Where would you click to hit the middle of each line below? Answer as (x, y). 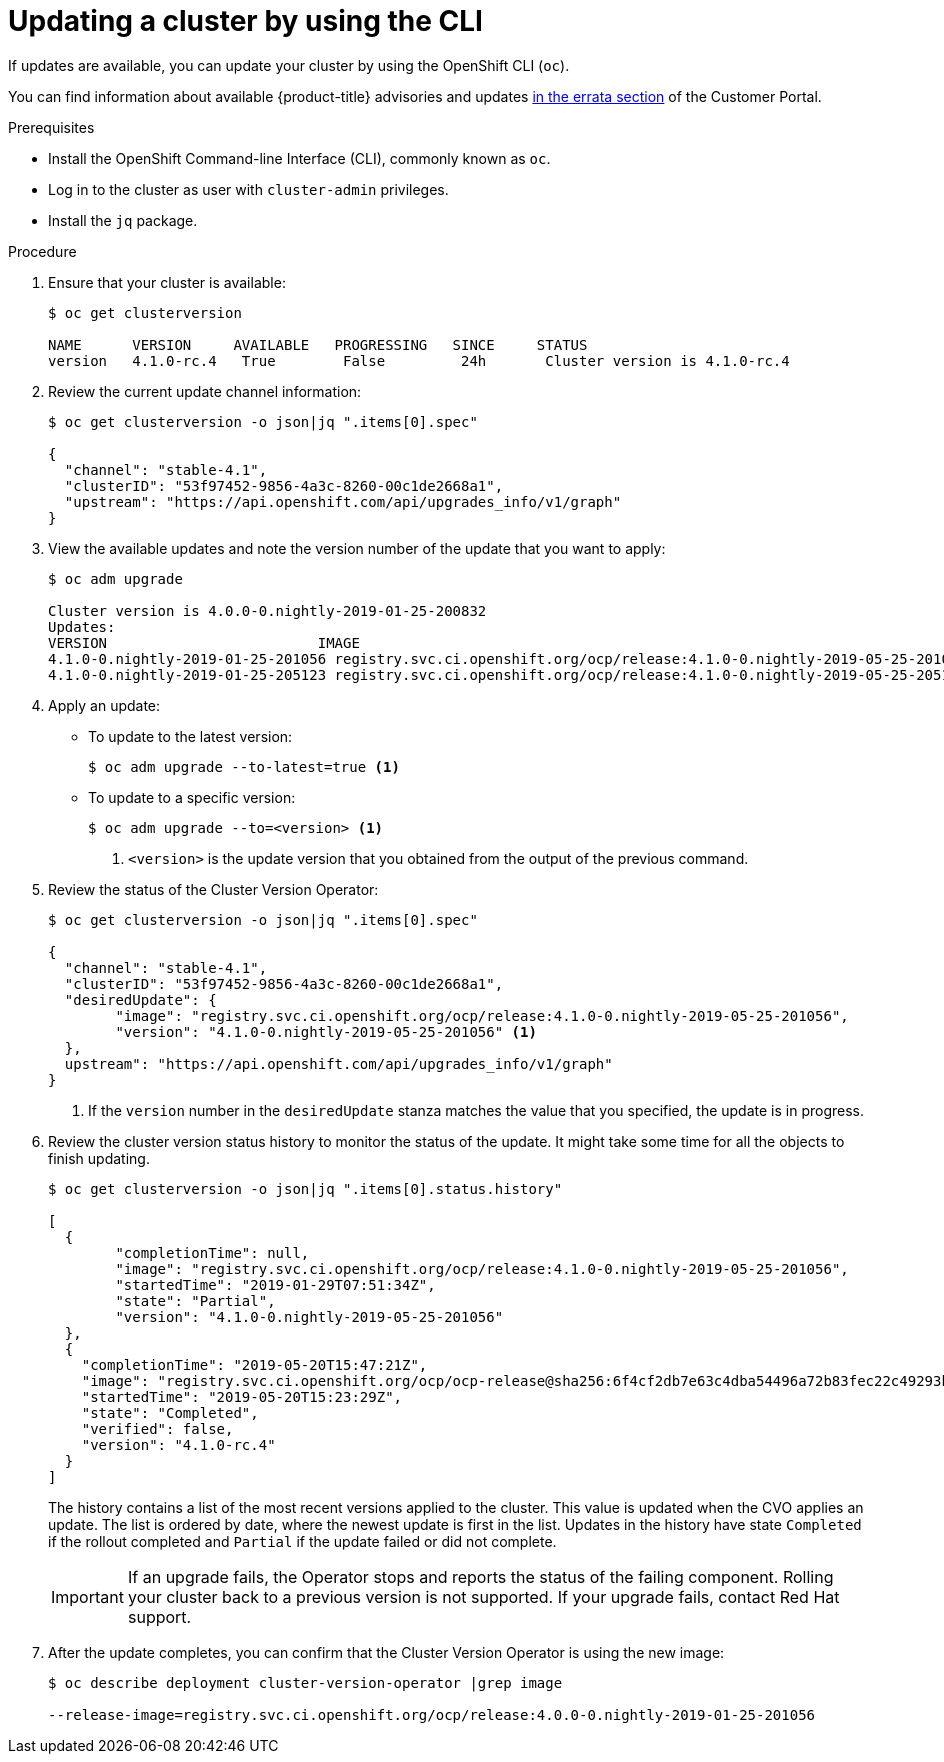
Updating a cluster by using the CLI (245, 21)
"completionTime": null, (212, 1252)
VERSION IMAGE (204, 642)
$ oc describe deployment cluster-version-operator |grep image (305, 1682)
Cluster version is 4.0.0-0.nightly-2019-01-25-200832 (267, 610)
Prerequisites (51, 127)
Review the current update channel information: (205, 391)
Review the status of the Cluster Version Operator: (213, 889)
